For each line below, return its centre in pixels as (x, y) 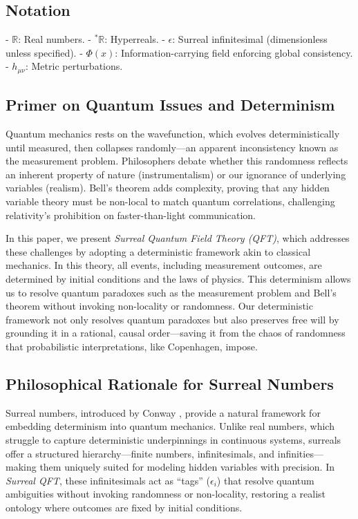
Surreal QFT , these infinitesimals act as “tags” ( (108, 480)
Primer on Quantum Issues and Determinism (170, 105)
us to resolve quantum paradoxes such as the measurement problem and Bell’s (171, 292)
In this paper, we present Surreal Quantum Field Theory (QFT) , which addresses (178, 238)
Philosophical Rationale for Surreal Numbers (170, 383)
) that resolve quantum (265, 480)
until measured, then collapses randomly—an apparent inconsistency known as (172, 147)
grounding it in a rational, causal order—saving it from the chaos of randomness (176, 333)
